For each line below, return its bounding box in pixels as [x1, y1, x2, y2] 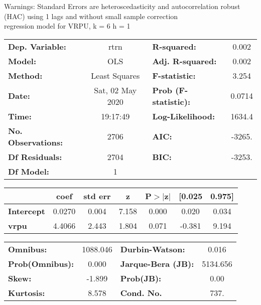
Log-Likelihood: [152, 110, 215, 122]
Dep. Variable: [8, 40, 66, 52]
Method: [8, 69, 43, 81]
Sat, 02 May [94, 84, 137, 96]
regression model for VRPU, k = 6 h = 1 [4, 21, 130, 31]
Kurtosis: [8, 286, 45, 298]
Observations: [8, 136, 63, 148]
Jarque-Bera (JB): [120, 257, 194, 269]
